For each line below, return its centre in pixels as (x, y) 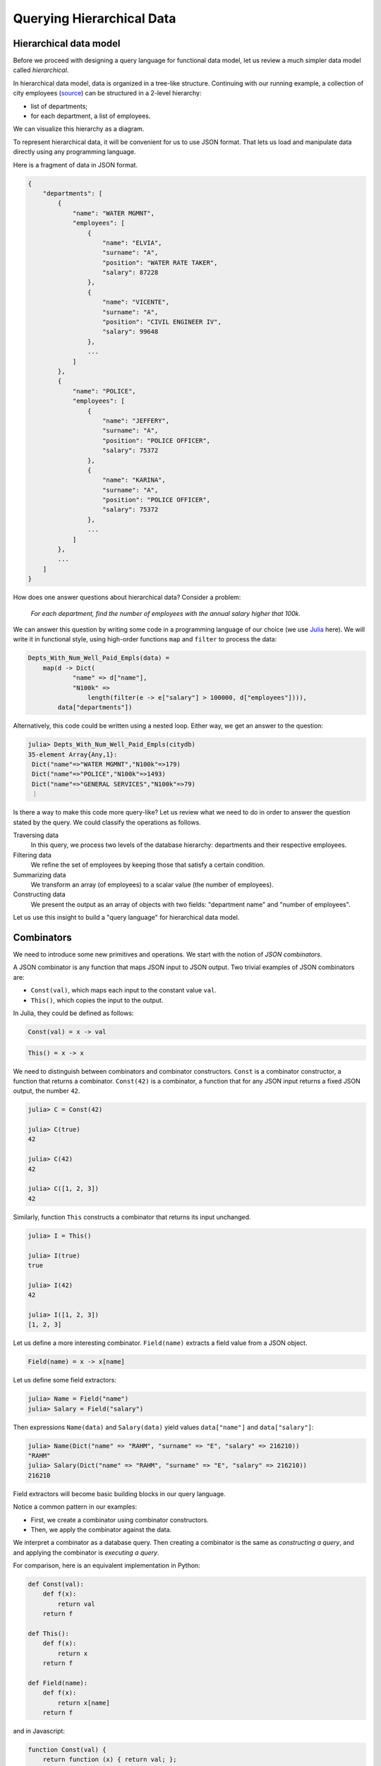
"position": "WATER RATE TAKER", (160, 262)
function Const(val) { (67, 1750)
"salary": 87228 (131, 273)
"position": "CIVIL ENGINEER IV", (162, 322)
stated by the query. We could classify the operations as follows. (107, 822)
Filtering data (32, 855)
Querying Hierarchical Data (95, 18)
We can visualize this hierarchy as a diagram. (79, 129)
